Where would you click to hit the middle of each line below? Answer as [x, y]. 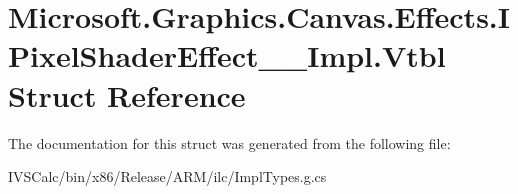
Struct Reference [127, 94]
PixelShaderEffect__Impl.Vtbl [227, 55]
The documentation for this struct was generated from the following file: [229, 142]
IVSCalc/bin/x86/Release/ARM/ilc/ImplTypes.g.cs [167, 176]
